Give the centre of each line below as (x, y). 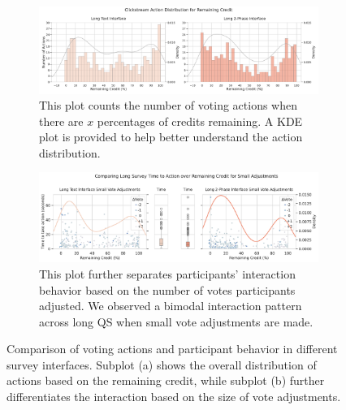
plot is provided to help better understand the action (171, 137)
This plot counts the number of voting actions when (168, 105)
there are (61, 121)
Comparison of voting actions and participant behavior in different (172, 349)
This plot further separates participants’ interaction (167, 273)
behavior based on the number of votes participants (167, 289)
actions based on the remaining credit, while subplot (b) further (166, 380)
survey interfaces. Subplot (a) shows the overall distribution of (162, 364)
